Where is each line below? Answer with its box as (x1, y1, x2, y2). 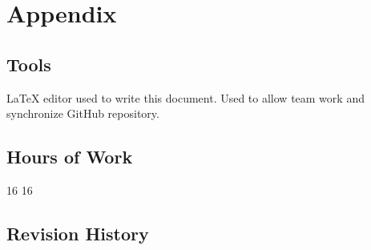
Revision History (6, 220, 149, 245)
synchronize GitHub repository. (6, 105, 159, 122)
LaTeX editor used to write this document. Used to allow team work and (6, 89, 365, 106)
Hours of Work (6, 144, 133, 169)
